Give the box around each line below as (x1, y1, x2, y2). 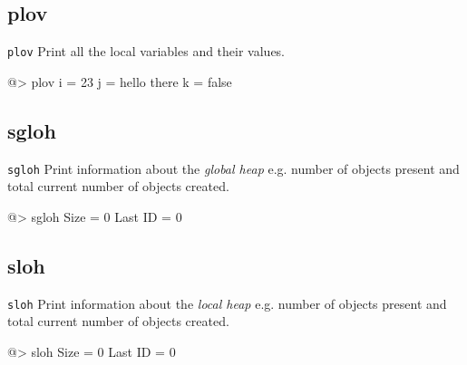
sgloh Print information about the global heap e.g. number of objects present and (7, 158, 460, 178)
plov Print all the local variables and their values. (7, 42, 286, 61)
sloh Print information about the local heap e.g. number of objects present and (7, 293, 447, 312)
